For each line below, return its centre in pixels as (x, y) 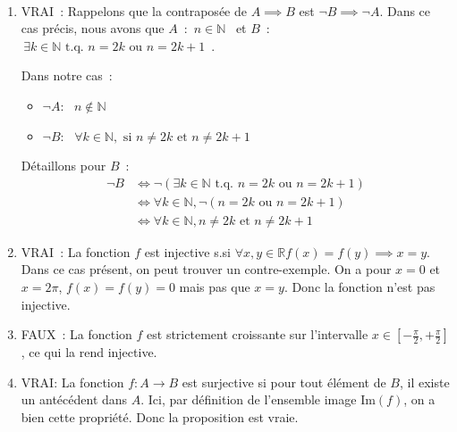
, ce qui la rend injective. (89, 352)
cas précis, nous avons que (93, 28)
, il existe (424, 382)
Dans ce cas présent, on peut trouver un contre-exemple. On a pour (206, 269)
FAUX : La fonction (76, 334)
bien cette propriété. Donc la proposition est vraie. (160, 417)
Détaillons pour (63, 166)
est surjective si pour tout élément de (284, 382)
